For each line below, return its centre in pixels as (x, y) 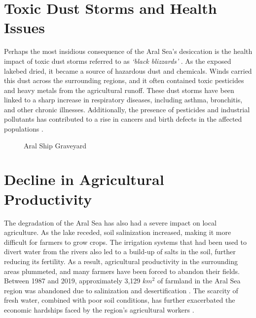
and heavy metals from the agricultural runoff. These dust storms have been (119, 90)
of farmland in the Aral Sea (199, 281)
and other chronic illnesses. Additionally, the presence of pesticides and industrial (127, 109)
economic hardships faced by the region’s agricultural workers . (99, 309)
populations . (24, 129)
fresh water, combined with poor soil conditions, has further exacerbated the (120, 300)
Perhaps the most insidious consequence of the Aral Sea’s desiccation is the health (128, 51)
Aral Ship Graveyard (55, 145)
